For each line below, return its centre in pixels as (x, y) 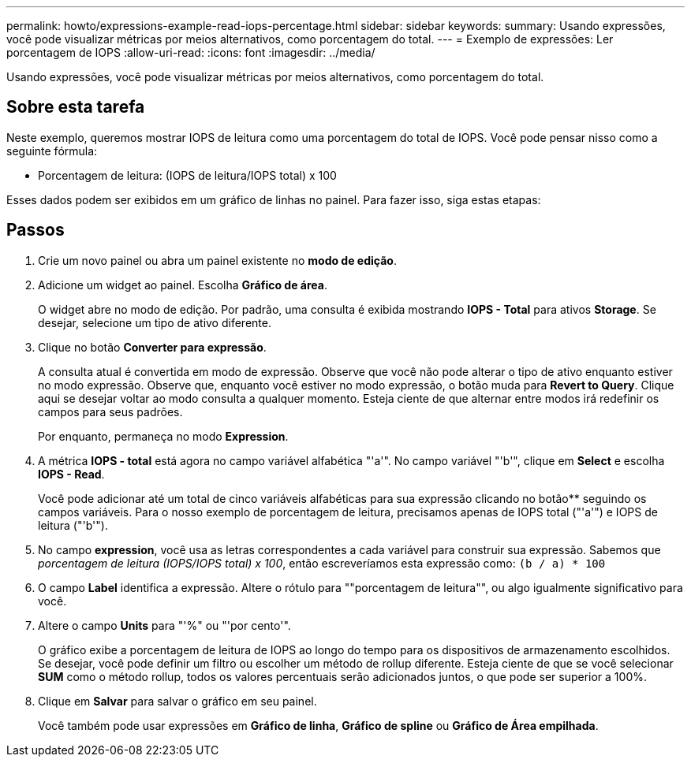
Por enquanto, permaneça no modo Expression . (163, 436)
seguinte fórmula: (52, 151)
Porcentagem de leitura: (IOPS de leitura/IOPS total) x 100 (187, 175)
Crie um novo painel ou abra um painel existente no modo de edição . (217, 260)
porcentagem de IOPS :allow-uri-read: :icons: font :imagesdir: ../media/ (191, 52)
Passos (35, 230)
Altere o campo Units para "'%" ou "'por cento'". (164, 625)
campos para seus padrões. (110, 411)
